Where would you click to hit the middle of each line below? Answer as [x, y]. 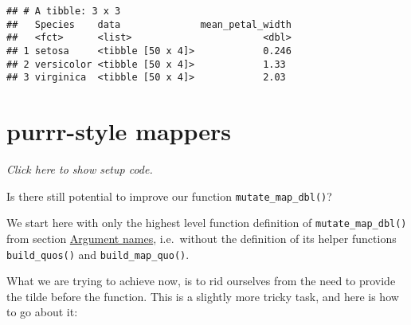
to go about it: [42, 312]
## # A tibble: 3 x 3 [64, 11]
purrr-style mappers [119, 131]
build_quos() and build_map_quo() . [98, 254]
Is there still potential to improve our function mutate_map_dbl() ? [169, 196]
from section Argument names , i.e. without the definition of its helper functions [202, 238]
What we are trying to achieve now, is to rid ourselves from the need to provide [201, 281]
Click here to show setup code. [80, 169]
